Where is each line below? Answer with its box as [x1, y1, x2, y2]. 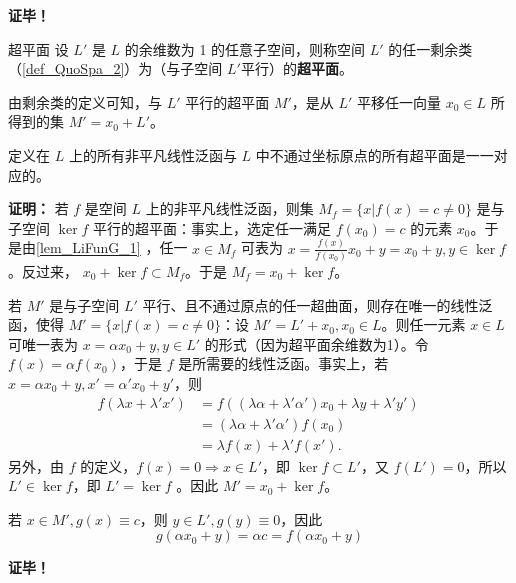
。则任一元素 [381, 314, 466, 335]
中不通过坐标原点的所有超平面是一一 [255, 144, 494, 165]
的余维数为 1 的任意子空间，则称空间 [124, 38, 366, 59]
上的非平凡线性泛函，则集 [145, 198, 314, 219]
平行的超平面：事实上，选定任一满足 [93, 217, 332, 238]
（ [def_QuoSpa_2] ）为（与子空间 [8, 58, 223, 79]
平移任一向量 [357, 91, 442, 112]
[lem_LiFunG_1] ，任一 [36, 237, 188, 258]
